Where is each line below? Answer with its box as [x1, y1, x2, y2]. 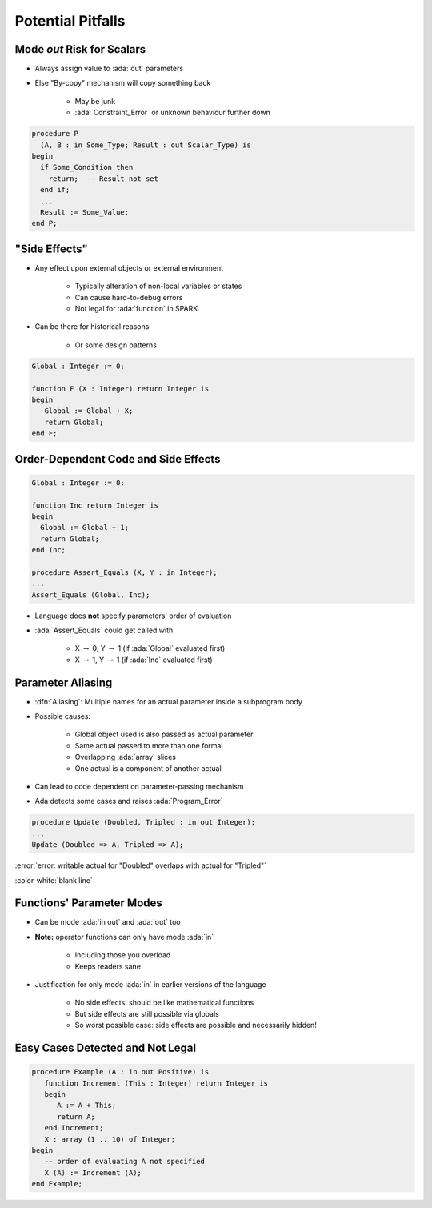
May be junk [74, 96, 116, 106]
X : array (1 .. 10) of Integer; [44, 1134, 176, 1144]
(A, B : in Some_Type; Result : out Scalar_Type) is [40, 140, 251, 150]
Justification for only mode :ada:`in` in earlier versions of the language [34, 980, 267, 989]
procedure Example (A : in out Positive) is [31, 1067, 210, 1077]
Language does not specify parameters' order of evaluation [34, 611, 232, 620]
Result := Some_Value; [40, 207, 130, 216]
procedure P [31, 129, 79, 138]
